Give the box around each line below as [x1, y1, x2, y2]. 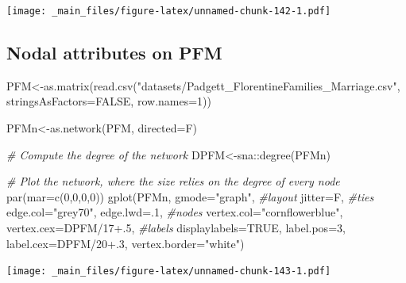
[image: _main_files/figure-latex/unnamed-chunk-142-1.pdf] [6, 6, 331, 17]
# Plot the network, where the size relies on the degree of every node [6, 173, 340, 189]
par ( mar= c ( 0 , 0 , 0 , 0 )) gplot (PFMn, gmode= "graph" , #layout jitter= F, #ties [6, 188, 374, 205]
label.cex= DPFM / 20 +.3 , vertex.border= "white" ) [6, 235, 245, 251]
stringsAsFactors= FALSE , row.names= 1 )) [6, 93, 211, 109]
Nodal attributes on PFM [6, 40, 222, 65]
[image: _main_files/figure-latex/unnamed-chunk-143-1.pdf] [6, 266, 331, 277]
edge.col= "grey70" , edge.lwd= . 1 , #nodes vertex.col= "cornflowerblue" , [6, 204, 343, 220]
